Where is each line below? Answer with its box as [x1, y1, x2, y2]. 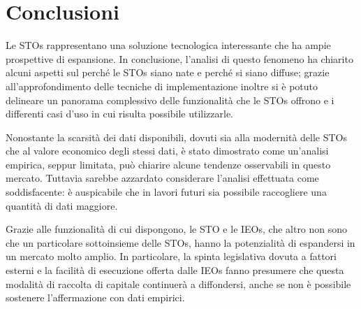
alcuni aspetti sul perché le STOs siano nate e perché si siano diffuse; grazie [6, 65, 330, 80]
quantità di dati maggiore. [6, 198, 118, 213]
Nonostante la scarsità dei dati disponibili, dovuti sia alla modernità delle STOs [6, 129, 348, 144]
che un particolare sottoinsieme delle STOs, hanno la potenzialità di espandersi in [6, 235, 355, 250]
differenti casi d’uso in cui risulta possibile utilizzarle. [6, 106, 234, 121]
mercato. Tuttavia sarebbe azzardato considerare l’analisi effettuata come [6, 171, 319, 185]
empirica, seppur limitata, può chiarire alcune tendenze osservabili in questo [6, 157, 331, 171]
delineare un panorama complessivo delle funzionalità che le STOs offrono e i [6, 92, 334, 107]
